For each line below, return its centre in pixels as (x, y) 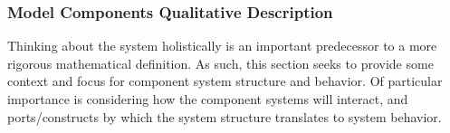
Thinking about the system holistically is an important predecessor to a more (222, 46)
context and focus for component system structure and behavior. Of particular (225, 81)
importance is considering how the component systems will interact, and (208, 99)
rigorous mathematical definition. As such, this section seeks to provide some (220, 63)
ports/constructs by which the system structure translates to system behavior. (225, 116)
